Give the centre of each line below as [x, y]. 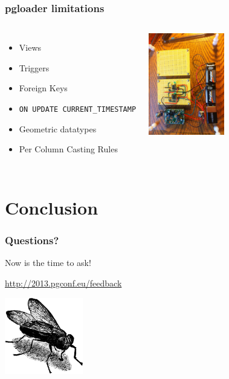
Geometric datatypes [58, 128]
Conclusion [52, 208]
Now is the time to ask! [48, 263]
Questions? [32, 240]
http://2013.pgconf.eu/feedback [63, 283]
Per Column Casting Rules [68, 149]
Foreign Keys [43, 88]
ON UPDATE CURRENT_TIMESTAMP [78, 109]
